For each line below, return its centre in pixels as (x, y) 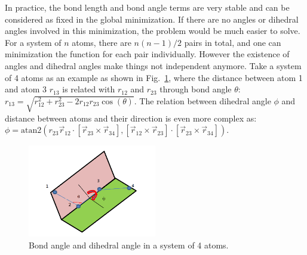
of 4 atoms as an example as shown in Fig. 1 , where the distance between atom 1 (154, 77)
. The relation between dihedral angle (202, 100)
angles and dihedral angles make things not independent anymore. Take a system (153, 65)
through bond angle (196, 89)
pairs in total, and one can (233, 42)
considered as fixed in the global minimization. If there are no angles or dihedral (152, 19)
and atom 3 (26, 89)
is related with (89, 89)
